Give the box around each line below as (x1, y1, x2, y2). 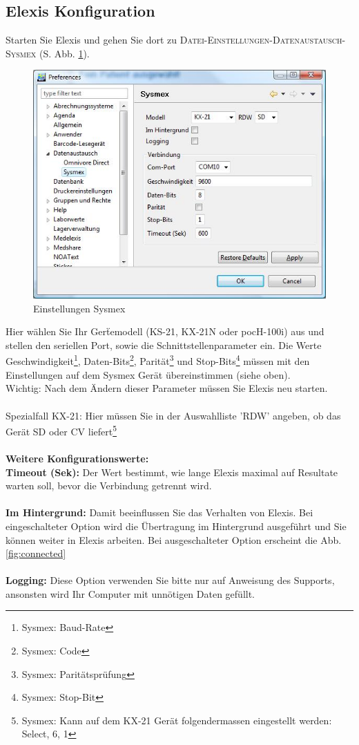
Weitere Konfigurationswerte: (6, 451, 149, 465)
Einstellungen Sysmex (33, 301, 126, 315)
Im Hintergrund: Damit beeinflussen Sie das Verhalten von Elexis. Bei (6, 505, 313, 520)
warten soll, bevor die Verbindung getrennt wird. (6, 478, 212, 493)
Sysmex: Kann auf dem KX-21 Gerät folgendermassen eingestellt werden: (21, 713, 332, 727)
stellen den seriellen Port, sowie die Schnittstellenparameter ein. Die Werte (6, 337, 322, 352)
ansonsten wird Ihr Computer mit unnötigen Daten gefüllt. (6, 586, 255, 601)
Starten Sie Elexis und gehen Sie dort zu (6, 32, 177, 47)
